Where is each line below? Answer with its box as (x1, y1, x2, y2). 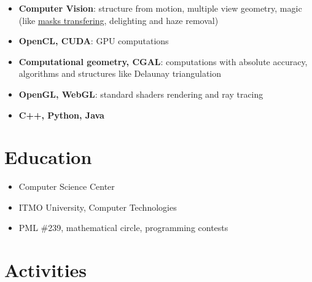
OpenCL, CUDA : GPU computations (18, 34, 169, 47)
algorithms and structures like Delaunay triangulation (18, 67, 222, 80)
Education (4, 144, 92, 170)
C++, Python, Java (18, 108, 104, 121)
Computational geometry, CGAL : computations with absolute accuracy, (18, 55, 308, 68)
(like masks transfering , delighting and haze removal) (18, 14, 219, 26)
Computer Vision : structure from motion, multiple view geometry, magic (18, 2, 302, 14)
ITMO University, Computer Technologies (18, 200, 177, 213)
